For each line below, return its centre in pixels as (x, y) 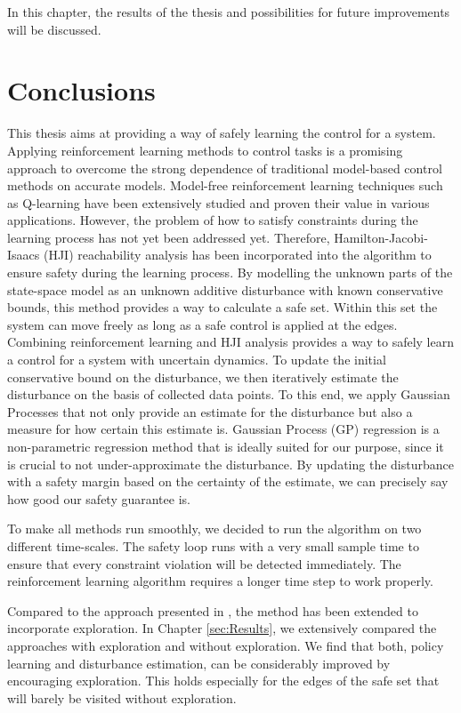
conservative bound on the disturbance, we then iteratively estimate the (203, 377)
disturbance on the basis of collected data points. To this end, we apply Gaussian (229, 394)
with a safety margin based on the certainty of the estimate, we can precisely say (228, 481)
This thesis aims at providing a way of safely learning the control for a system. (222, 133)
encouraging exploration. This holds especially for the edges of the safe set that (223, 681)
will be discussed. (54, 29)
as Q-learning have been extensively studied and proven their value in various (218, 202)
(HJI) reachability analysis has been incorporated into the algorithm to (237, 255)
